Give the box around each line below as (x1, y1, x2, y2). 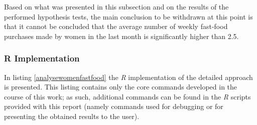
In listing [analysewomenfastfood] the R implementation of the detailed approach (4, 71, 253, 82)
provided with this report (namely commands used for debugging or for (4, 101, 223, 111)
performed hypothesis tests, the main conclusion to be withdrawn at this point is (4, 11, 253, 21)
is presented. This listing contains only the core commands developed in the (4, 81, 237, 92)
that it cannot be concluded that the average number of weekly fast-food (4, 21, 228, 31)
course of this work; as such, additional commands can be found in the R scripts (4, 91, 251, 101)
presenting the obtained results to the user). (4, 110, 140, 121)
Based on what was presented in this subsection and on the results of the (4, 1, 229, 11)
